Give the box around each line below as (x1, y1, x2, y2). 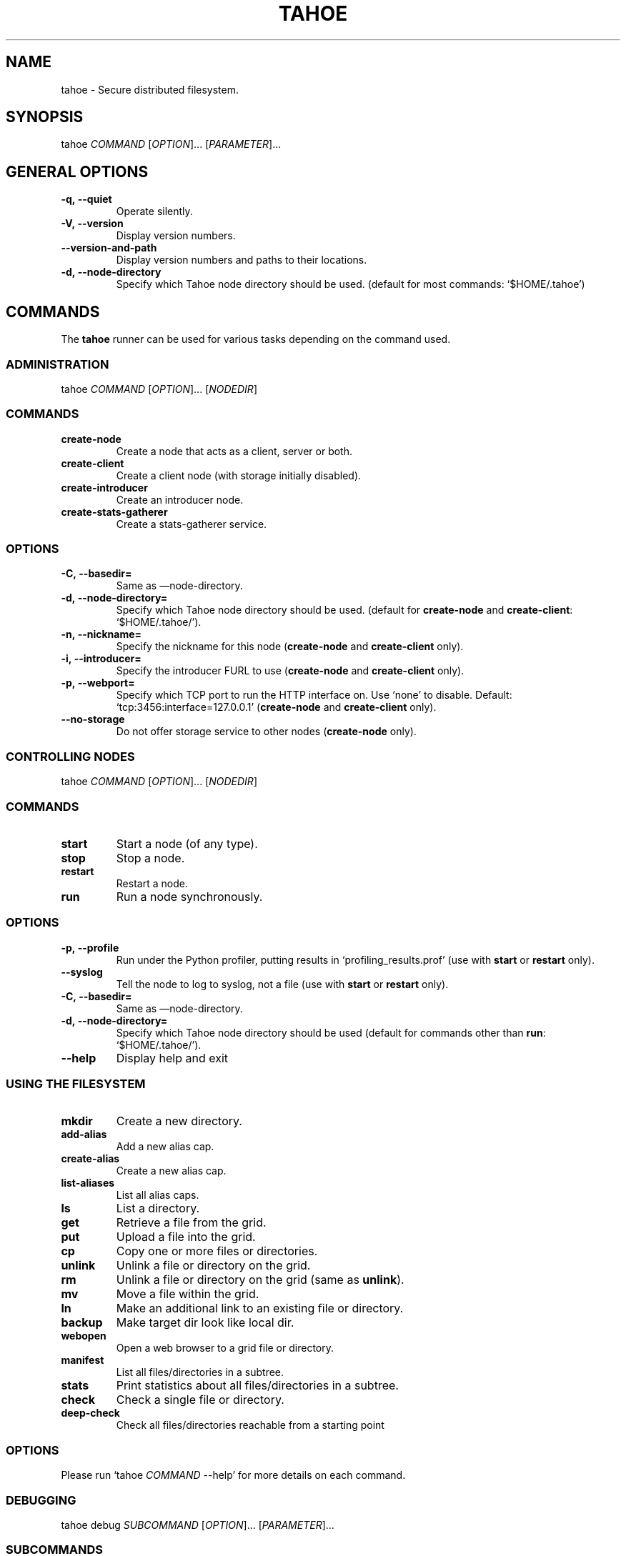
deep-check (61, 1407, 120, 1420)
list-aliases (61, 1177, 115, 1190)
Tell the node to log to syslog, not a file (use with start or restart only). (116, 977, 449, 990)
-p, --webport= (61, 677, 135, 689)
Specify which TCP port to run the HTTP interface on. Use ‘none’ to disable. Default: (116, 689, 512, 702)
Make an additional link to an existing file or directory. (116, 1301, 404, 1316)
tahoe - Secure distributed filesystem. (61, 83, 239, 96)
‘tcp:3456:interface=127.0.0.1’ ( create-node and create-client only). (116, 701, 437, 714)
